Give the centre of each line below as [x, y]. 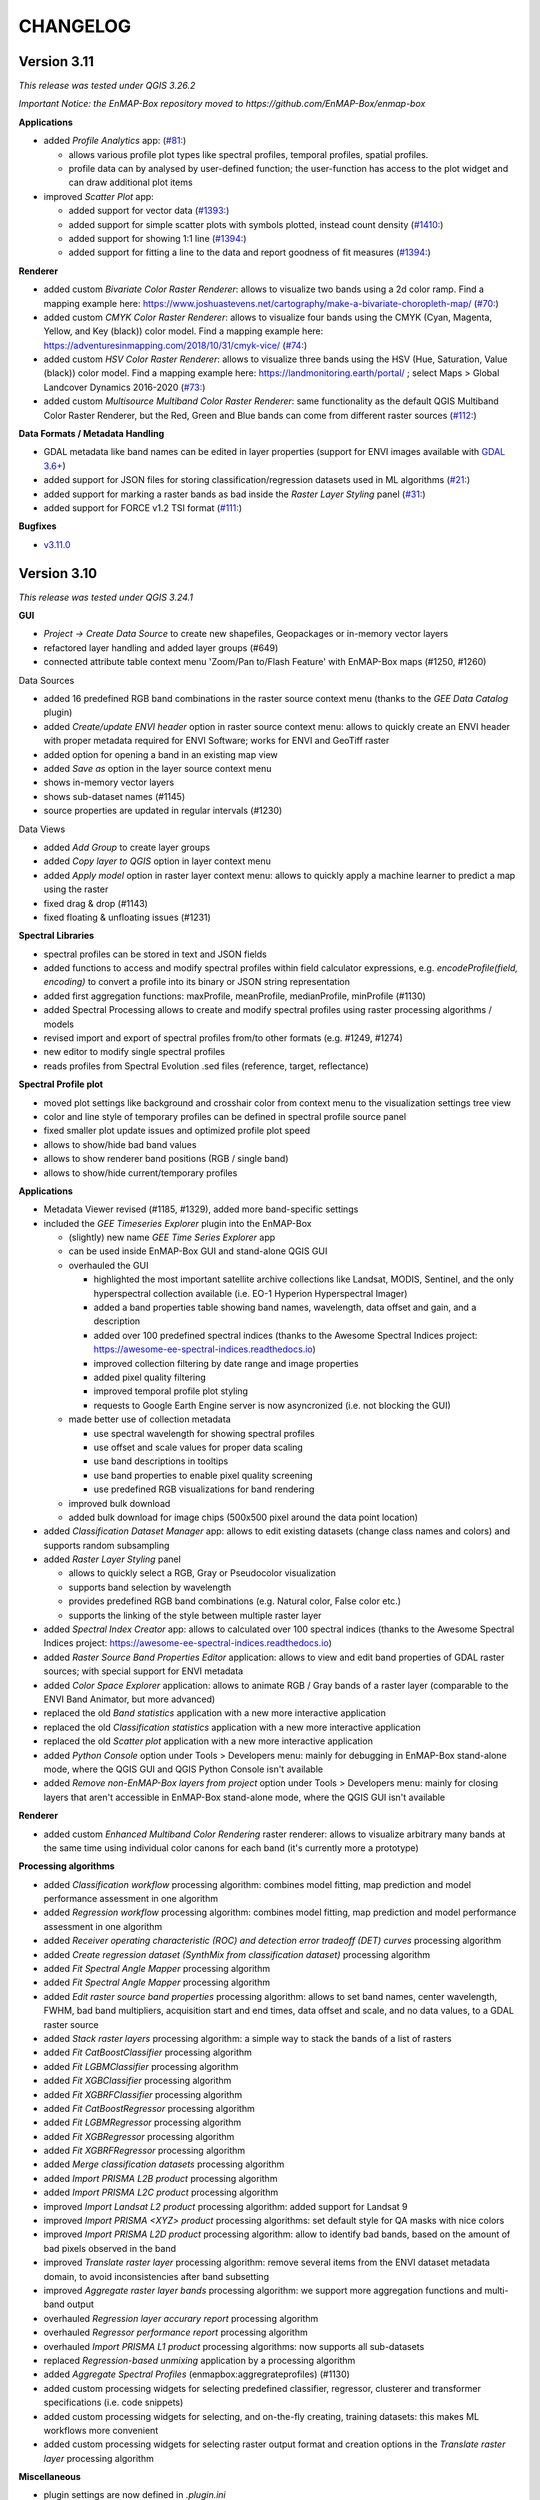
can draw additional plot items [131, 182]
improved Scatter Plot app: [98, 196]
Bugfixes [37, 526]
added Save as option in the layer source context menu [157, 768]
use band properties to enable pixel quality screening [203, 1475]
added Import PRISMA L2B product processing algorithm [160, 2178]
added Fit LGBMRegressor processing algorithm [142, 2122]
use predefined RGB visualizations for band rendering [204, 1489]
